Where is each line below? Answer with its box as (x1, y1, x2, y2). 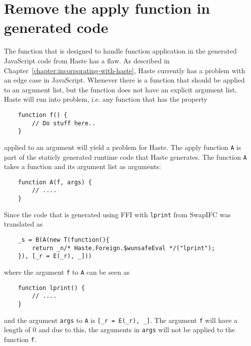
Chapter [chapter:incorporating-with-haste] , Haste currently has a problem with (4, 65, 245, 75)
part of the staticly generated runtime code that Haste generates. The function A (4, 151, 247, 162)
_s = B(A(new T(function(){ (18, 236, 110, 243)
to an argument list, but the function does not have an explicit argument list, (4, 84, 237, 94)
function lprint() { (18, 284, 85, 291)
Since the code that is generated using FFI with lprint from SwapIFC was (4, 209, 231, 219)
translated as (4, 219, 43, 229)
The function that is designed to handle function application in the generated (4, 46, 237, 56)
